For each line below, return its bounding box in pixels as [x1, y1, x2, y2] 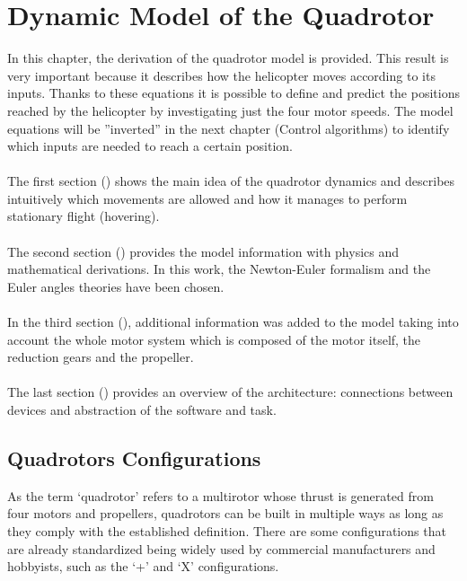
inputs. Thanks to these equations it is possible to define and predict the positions [7, 84, 460, 102]
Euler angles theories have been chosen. [7, 277, 225, 295]
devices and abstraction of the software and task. [7, 401, 277, 418]
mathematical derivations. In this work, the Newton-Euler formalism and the [7, 260, 431, 278]
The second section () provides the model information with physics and [7, 242, 400, 260]
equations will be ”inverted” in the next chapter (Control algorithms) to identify [7, 119, 450, 137]
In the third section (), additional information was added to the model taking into [7, 313, 459, 331]
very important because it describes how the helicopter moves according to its [7, 66, 436, 84]
